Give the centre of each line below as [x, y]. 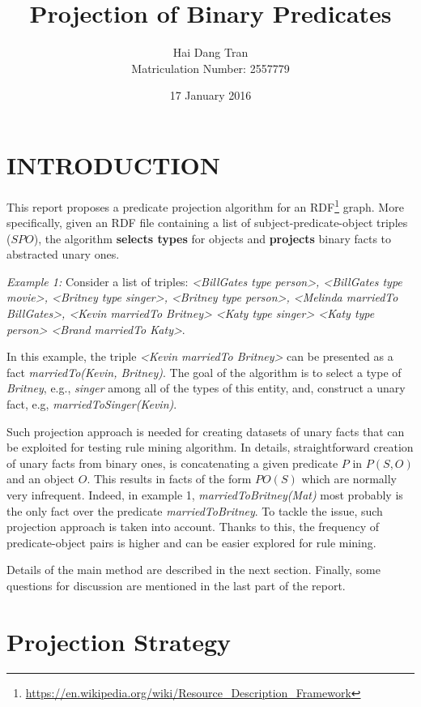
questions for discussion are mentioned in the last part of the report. [176, 585]
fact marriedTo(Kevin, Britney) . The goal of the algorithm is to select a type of [204, 372]
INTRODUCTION [114, 164]
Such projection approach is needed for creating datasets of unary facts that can [206, 431]
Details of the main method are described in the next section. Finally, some [193, 570]
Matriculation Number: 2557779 [210, 68]
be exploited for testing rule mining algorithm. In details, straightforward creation [210, 447]
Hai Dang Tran [210, 52]
